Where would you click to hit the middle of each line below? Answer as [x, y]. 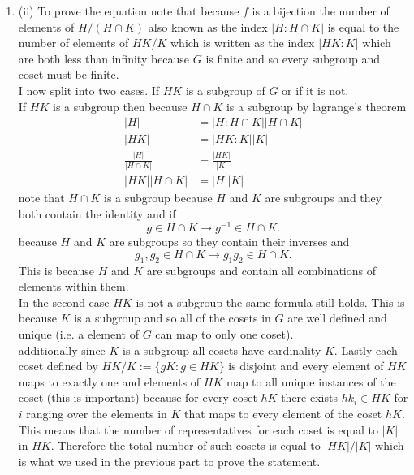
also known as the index [208, 26]
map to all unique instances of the [311, 381]
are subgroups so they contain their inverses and [229, 242]
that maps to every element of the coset [283, 413]
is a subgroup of [225, 90]
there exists [309, 397]
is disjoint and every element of [306, 366]
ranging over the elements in [97, 413]
